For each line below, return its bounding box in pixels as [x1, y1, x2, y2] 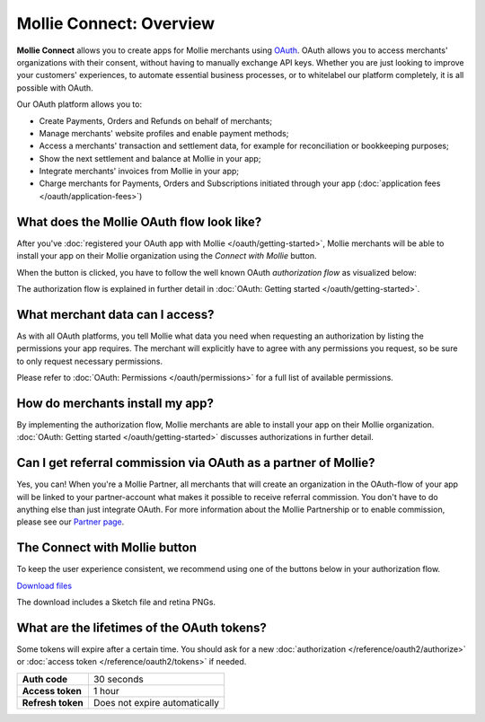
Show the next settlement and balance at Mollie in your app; [39, 153, 261, 163]
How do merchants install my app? [16, 395, 215, 410]
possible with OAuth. [16, 82, 93, 93]
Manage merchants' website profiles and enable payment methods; [39, 128, 289, 138]
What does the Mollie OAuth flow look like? [16, 214, 262, 229]
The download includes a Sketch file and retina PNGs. [16, 597, 216, 608]
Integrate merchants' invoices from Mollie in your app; [39, 166, 240, 177]
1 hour [93, 684, 120, 697]
